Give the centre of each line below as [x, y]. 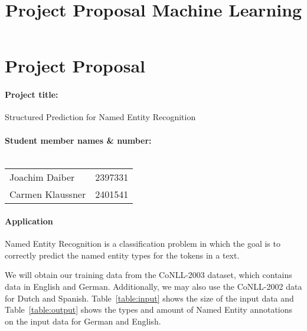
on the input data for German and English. [83, 321]
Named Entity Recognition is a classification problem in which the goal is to [143, 244]
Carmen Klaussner [48, 194]
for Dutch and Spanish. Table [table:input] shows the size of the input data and [149, 298]
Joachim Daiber [42, 177]
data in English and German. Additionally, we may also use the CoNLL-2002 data [153, 286]
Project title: [32, 95]
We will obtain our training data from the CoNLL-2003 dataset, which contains [148, 275]
